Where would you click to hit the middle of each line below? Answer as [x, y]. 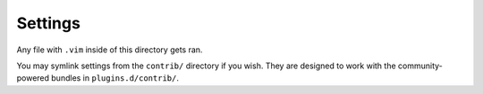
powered [33, 78]
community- [420, 66]
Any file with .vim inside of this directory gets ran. [110, 50]
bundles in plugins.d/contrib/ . [114, 78]
